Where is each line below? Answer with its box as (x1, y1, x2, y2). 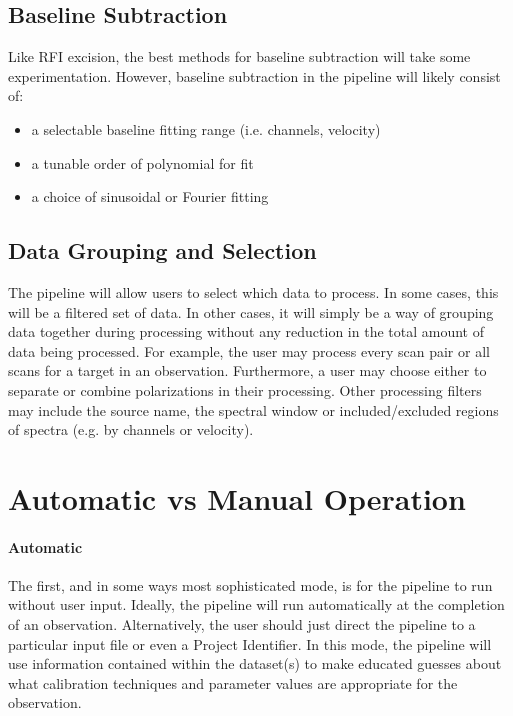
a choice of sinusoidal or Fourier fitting (31, 186, 269, 207)
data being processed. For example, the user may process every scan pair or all (8, 340, 490, 361)
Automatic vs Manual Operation (8, 477, 466, 518)
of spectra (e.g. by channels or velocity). (8, 419, 254, 440)
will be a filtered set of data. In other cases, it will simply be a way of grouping (8, 301, 494, 322)
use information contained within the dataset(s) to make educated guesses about (8, 653, 502, 674)
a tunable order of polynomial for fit (31, 152, 254, 173)
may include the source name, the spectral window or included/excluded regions (8, 399, 499, 420)
